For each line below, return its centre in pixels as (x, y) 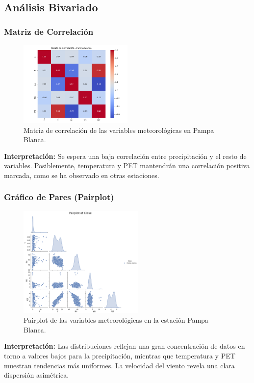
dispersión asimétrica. (37, 375)
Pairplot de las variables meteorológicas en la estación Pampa (116, 320)
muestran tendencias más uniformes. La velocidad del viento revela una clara (119, 365)
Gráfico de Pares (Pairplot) (59, 197)
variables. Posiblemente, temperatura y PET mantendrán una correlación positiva (127, 166)
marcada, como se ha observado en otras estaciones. (82, 175)
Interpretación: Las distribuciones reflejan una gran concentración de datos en (125, 346)
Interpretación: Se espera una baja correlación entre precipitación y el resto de (125, 156)
